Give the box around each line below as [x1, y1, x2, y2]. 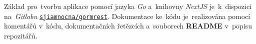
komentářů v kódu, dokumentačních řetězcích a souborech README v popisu [4, 20, 252, 31]
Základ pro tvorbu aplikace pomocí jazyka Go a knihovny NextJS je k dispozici [4, 1, 252, 11]
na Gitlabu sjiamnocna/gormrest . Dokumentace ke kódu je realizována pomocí [4, 10, 250, 21]
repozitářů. [4, 30, 37, 40]
